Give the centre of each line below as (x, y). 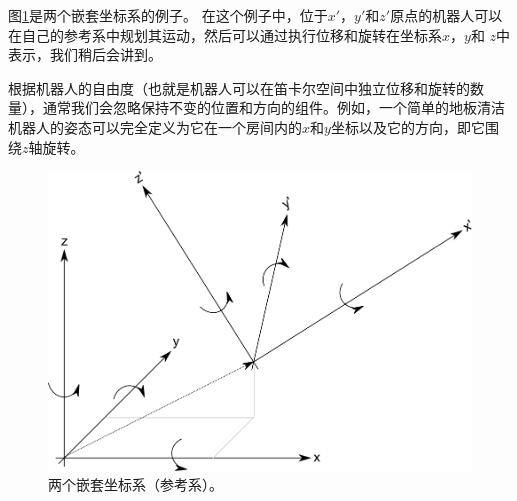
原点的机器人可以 (446, 15)
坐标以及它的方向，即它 (407, 126)
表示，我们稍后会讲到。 (85, 54)
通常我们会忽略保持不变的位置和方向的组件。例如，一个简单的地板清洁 (273, 107)
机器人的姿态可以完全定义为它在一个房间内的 (155, 126)
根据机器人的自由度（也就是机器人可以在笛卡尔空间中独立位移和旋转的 (239, 87)
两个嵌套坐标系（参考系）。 (135, 484)
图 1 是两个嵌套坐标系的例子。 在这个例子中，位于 (168, 15)
